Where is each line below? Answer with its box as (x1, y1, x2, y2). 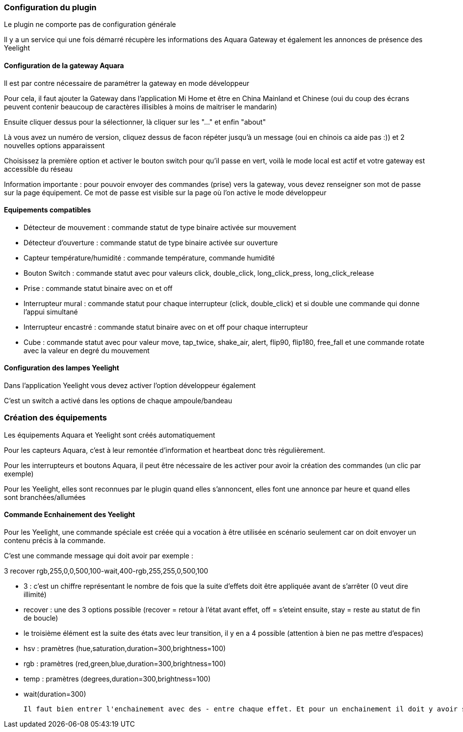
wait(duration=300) (24, 690, 86, 698)
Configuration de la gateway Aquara (4, 61, 124, 70)
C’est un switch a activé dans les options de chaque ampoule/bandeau (4, 396, 232, 405)
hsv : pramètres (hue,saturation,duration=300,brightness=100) (24, 644, 226, 653)
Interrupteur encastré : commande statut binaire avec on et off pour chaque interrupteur (24, 322, 308, 331)
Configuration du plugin (4, 2, 97, 12)
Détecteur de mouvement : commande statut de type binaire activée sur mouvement (24, 223, 296, 232)
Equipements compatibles (4, 206, 91, 214)
